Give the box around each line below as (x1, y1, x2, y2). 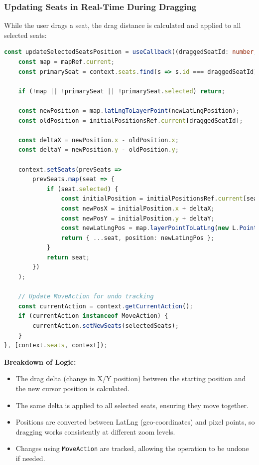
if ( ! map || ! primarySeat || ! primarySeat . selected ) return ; (18, 87, 226, 95)
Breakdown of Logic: (4, 356, 76, 367)
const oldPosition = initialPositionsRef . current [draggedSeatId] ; (18, 117, 243, 124)
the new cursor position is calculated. (15, 383, 129, 393)
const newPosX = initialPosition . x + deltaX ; (61, 205, 215, 212)
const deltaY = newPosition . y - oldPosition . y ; (18, 146, 179, 154)
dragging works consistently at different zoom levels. (15, 426, 175, 437)
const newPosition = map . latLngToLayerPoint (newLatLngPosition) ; (18, 107, 240, 114)
